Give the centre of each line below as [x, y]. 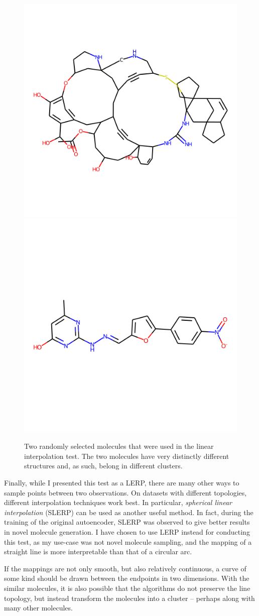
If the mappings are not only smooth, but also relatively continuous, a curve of [125, 568]
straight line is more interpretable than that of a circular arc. [98, 551]
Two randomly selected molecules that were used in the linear [119, 446]
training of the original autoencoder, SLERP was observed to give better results [127, 522]
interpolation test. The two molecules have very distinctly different [127, 456]
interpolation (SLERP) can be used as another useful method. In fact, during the [129, 512]
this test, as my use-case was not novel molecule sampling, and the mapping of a [128, 541]
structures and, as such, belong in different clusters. [103, 466]
